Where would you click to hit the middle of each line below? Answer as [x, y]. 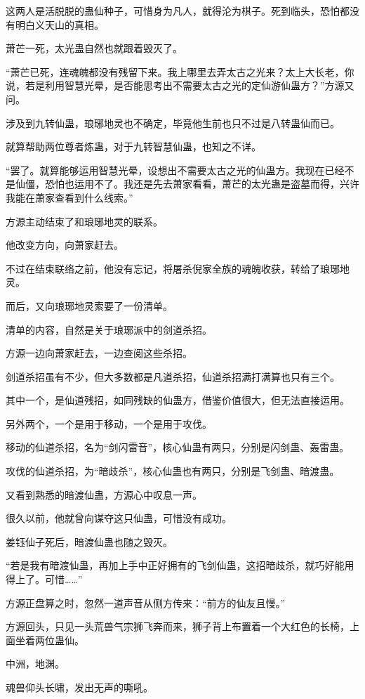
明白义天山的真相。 [59, 24]
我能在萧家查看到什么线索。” [69, 197]
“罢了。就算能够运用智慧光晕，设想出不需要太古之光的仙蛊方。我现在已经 [175, 170]
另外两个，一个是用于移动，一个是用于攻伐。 [109, 423]
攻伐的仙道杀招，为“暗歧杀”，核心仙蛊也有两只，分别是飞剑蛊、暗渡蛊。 [173, 471]
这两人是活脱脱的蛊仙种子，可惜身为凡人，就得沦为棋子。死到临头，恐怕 [173, 11]
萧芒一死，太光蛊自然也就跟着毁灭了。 [94, 48]
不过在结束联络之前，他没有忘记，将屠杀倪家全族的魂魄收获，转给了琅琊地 [178, 268]
